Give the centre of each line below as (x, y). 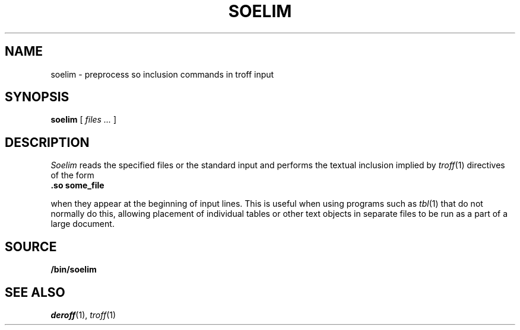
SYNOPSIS (37, 97)
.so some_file (77, 185)
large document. (83, 224)
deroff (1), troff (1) (83, 315)
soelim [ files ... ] (84, 120)
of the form (72, 175)
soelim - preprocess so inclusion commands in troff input (162, 74)
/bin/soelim (74, 270)
